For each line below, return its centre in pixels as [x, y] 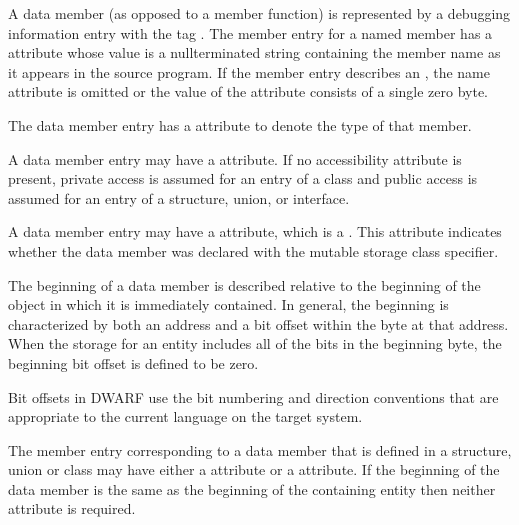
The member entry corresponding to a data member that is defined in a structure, [260, 449]
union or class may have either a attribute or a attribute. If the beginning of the [254, 469]
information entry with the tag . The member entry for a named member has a [250, 32]
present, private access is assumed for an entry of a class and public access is [243, 178]
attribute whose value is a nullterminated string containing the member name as [254, 52]
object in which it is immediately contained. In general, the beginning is [228, 304]
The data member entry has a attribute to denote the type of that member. [240, 124]
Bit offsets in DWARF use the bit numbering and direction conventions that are [253, 396]
